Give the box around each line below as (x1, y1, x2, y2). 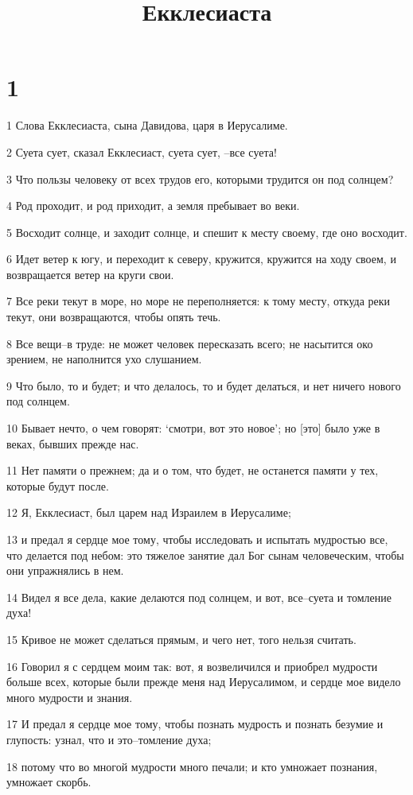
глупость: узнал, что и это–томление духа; (6, 731, 212, 747)
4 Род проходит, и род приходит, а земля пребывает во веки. (6, 197, 300, 214)
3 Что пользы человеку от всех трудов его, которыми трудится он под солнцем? (6, 170, 394, 187)
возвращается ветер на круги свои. (6, 266, 174, 282)
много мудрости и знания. (6, 688, 133, 705)
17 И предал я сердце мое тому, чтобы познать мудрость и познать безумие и (6, 715, 384, 732)
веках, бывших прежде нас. (6, 435, 139, 452)
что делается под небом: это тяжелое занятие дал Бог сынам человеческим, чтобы (6, 546, 404, 563)
